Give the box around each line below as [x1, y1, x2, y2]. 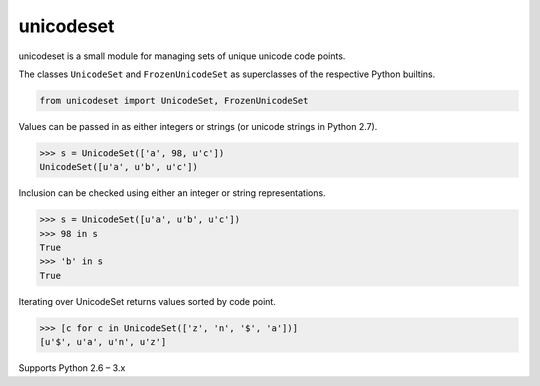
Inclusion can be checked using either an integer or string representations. [18, 187, 326, 199]
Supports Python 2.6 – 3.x [18, 362, 126, 374]
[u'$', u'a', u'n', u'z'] [39, 336, 167, 348]
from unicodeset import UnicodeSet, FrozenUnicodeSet [39, 95, 309, 106]
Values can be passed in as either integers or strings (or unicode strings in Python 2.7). [18, 120, 378, 132]
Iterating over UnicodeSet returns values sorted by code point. [18, 295, 277, 307]
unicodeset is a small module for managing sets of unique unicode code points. [18, 50, 346, 62]
